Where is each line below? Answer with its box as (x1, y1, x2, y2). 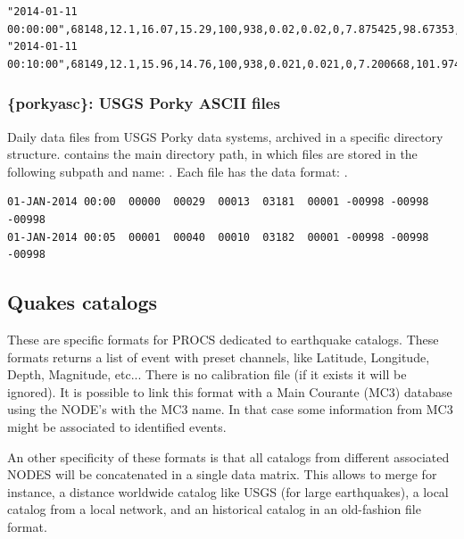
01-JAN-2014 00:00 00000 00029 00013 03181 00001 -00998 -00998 (7, 195, 429, 209)
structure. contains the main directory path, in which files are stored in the (7, 145, 418, 163)
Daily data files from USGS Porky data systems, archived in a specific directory (7, 127, 443, 145)
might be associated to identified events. (7, 417, 227, 435)
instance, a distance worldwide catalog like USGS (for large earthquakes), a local (7, 482, 449, 501)
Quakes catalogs (7, 288, 157, 316)
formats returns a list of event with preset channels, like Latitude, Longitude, (7, 347, 430, 366)
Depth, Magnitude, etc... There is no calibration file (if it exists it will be (7, 365, 407, 384)
